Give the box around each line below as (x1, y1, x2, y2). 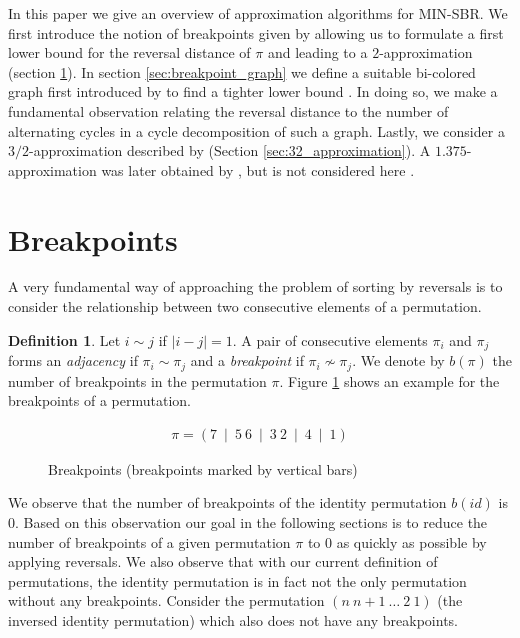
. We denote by (352, 350, 445, 371)
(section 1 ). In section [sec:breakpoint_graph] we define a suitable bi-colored (8, 61, 476, 82)
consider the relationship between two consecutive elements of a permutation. (8, 296, 482, 317)
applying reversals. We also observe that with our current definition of (8, 551, 438, 572)
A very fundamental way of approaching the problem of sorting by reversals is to (8, 276, 503, 297)
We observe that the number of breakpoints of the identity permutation (8, 492, 447, 513)
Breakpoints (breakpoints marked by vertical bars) (48, 458, 358, 479)
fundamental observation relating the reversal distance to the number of (8, 100, 449, 121)
